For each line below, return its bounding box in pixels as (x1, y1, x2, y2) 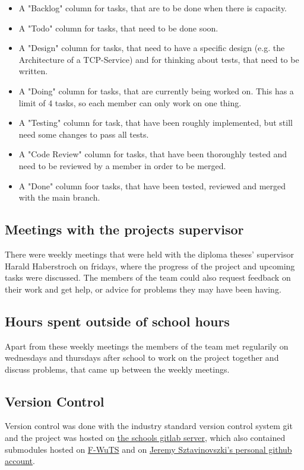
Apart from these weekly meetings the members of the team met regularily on (5, 339, 289, 352)
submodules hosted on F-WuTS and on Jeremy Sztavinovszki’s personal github (5, 443, 292, 455)
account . (5, 455, 35, 467)
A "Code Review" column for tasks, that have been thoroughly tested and (18, 148, 287, 160)
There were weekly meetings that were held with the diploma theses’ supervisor (5, 247, 294, 260)
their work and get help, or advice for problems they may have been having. (5, 282, 281, 295)
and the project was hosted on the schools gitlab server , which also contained (5, 431, 286, 444)
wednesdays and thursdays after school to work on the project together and (5, 351, 279, 364)
